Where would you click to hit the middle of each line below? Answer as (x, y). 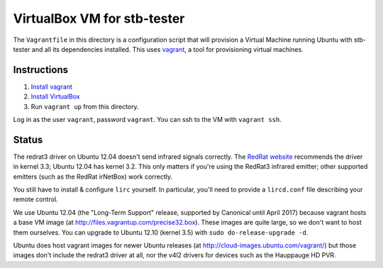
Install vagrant (51, 86)
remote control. (35, 199)
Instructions (41, 70)
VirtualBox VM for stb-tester (99, 18)
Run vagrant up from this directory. (85, 106)
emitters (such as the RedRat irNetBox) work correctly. (93, 177)
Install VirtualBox (56, 96)
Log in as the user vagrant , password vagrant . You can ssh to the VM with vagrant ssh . (147, 120)
